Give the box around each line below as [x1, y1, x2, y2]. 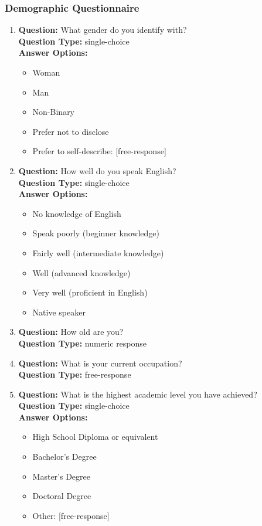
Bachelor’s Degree [32, 450, 97, 463]
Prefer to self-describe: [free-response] [32, 145, 166, 157]
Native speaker [32, 306, 86, 318]
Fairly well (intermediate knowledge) [32, 246, 164, 259]
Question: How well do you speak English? [18, 164, 176, 177]
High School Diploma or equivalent [32, 430, 158, 443]
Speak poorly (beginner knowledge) [32, 227, 159, 239]
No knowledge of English [32, 207, 121, 219]
